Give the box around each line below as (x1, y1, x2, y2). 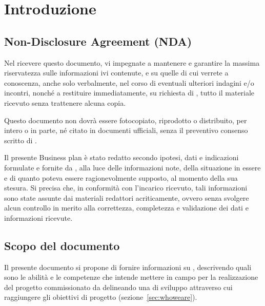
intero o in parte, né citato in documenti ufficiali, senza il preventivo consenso (4, 125, 248, 136)
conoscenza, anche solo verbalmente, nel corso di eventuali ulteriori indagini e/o (4, 77, 254, 88)
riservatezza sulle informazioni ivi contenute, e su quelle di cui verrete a (4, 67, 229, 78)
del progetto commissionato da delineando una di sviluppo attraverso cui (4, 281, 233, 292)
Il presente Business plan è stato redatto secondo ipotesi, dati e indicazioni (4, 152, 239, 163)
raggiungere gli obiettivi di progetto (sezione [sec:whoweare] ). (4, 292, 197, 302)
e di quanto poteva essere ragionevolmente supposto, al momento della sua (4, 172, 238, 183)
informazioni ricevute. (4, 212, 73, 223)
